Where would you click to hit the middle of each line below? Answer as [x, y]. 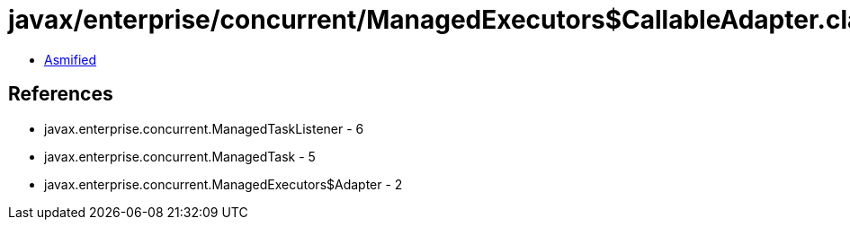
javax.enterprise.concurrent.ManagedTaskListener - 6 [204, 128]
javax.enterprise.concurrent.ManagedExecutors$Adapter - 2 [224, 184]
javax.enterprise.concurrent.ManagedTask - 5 [180, 156]
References [61, 94]
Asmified [71, 59]
